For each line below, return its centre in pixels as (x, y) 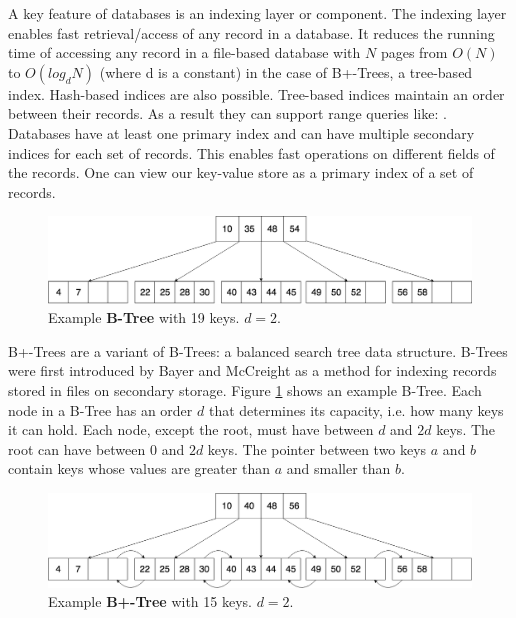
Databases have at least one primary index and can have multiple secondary (241, 132)
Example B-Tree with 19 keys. (144, 317)
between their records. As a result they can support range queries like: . (227, 113)
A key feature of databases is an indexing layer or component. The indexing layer (257, 13)
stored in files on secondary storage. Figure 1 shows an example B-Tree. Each (245, 390)
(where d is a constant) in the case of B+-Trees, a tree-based (286, 71)
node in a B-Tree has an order (100, 409)
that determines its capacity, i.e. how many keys (356, 409)
